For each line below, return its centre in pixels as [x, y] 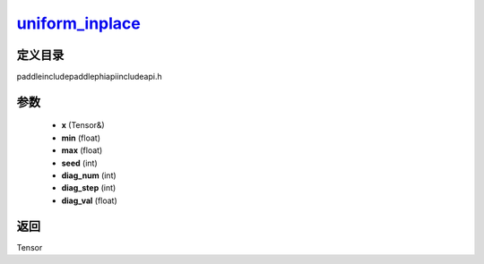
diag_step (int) [89, 188]
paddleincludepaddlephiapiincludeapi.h [89, 77]
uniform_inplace [78, 23]
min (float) [81, 138]
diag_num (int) [89, 175]
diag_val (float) [90, 200]
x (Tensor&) [83, 125]
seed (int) [79, 163]
